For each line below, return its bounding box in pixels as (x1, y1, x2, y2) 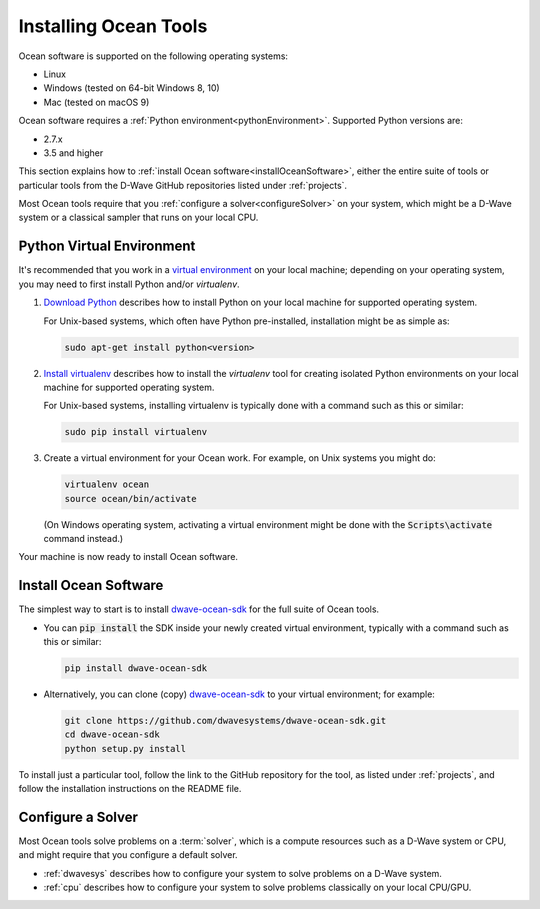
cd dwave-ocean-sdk (64, 729, 160, 740)
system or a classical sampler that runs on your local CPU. (18, 211, 259, 224)
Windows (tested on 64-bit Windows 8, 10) (43, 82, 220, 94)
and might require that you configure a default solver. (18, 849, 239, 861)
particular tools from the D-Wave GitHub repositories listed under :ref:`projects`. (18, 179, 348, 191)
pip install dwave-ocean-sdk (64, 663, 208, 674)
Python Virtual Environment (18, 238, 196, 255)
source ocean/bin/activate (64, 493, 197, 504)
